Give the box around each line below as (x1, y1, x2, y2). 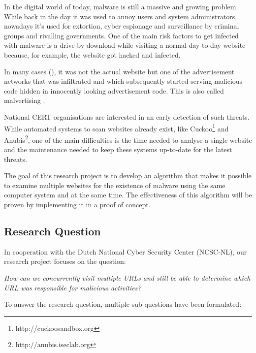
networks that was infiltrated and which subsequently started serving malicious (4, 76, 243, 86)
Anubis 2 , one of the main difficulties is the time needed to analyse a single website (4, 133, 252, 145)
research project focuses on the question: (4, 256, 126, 266)
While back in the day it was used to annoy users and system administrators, (4, 11, 237, 21)
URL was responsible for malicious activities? (4, 282, 141, 292)
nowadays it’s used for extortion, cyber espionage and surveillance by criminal (4, 21, 239, 31)
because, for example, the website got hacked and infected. (4, 49, 181, 60)
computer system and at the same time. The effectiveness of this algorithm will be (4, 190, 252, 200)
